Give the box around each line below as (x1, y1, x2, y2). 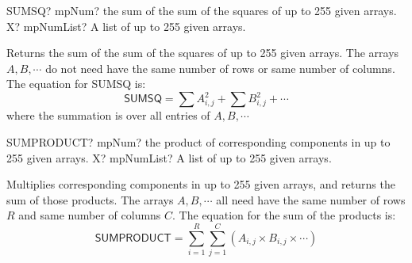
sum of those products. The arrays (6, 191, 174, 208)
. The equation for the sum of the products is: (172, 207, 396, 223)
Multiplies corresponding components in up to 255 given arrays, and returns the (6, 176, 395, 192)
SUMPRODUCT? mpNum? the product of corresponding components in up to (6, 134, 391, 151)
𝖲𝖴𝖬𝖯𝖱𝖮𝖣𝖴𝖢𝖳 (94, 232, 171, 244)
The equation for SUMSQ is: (6, 75, 146, 92)
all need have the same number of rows (216, 191, 406, 208)
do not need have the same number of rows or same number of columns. (45, 59, 395, 76)
